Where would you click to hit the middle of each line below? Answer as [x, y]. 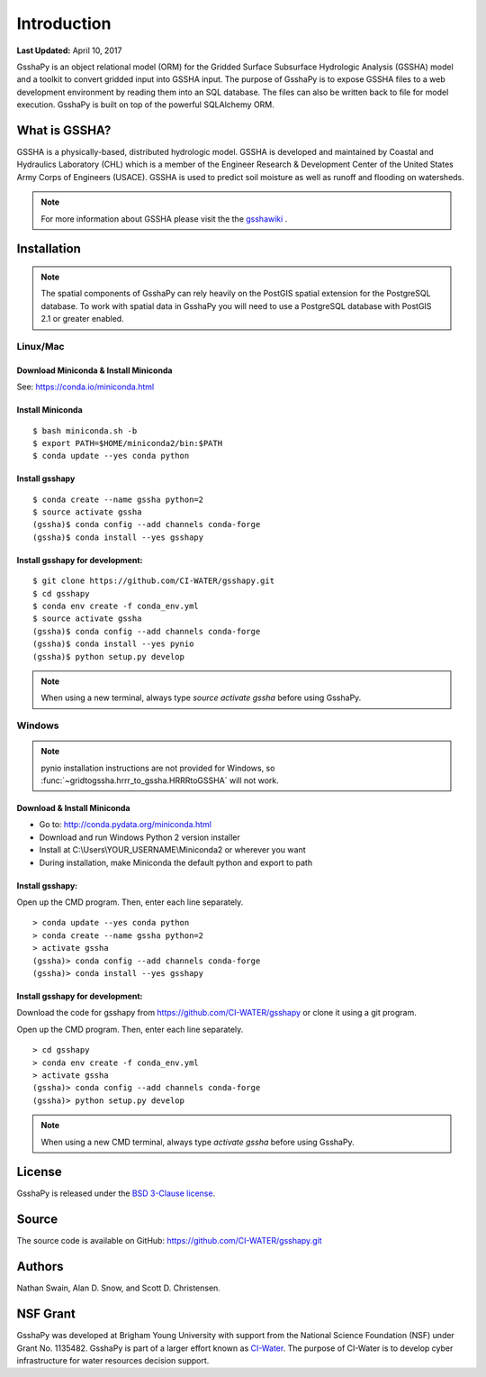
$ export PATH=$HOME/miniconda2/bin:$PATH [128, 443]
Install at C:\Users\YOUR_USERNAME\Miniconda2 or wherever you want [172, 850]
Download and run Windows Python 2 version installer [139, 837]
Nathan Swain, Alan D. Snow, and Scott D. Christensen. [118, 1288]
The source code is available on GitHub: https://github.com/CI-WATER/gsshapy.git [169, 1241]
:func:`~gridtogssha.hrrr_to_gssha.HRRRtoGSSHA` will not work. [160, 780]
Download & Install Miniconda [73, 808]
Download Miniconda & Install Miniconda [94, 370]
